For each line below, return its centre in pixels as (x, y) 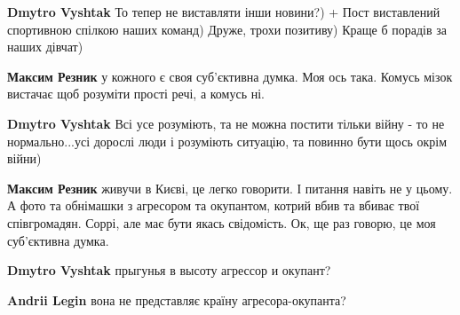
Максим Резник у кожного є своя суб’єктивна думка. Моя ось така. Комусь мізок (230, 76)
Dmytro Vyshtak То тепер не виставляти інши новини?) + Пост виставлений (224, 12)
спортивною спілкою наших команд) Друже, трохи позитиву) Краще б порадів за (227, 29)
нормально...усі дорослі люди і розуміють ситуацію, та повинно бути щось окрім (227, 141)
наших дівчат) (45, 47)
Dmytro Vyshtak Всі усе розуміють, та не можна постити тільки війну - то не (226, 123)
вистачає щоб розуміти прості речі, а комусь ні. (136, 94)
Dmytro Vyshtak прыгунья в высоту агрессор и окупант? (169, 270)
